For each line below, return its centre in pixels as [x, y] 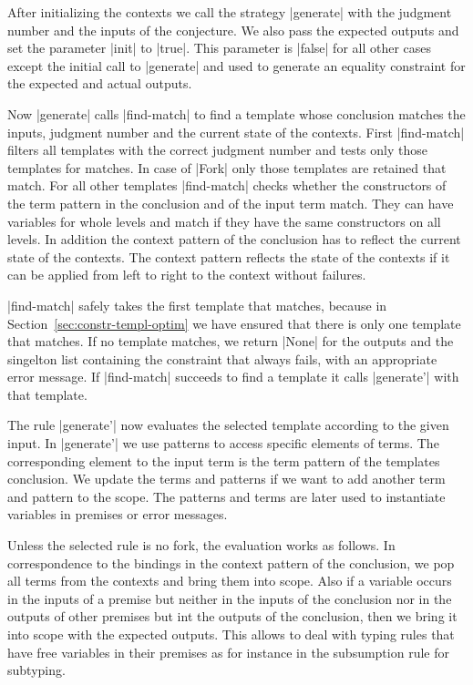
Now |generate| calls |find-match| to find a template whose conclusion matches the [236, 113]
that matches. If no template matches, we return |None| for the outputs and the [231, 341]
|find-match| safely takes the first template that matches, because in [197, 305]
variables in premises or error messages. [118, 514]
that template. [47, 394]
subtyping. [36, 670]
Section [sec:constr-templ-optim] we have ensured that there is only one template [234, 323]
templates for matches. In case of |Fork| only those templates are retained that [227, 167]
